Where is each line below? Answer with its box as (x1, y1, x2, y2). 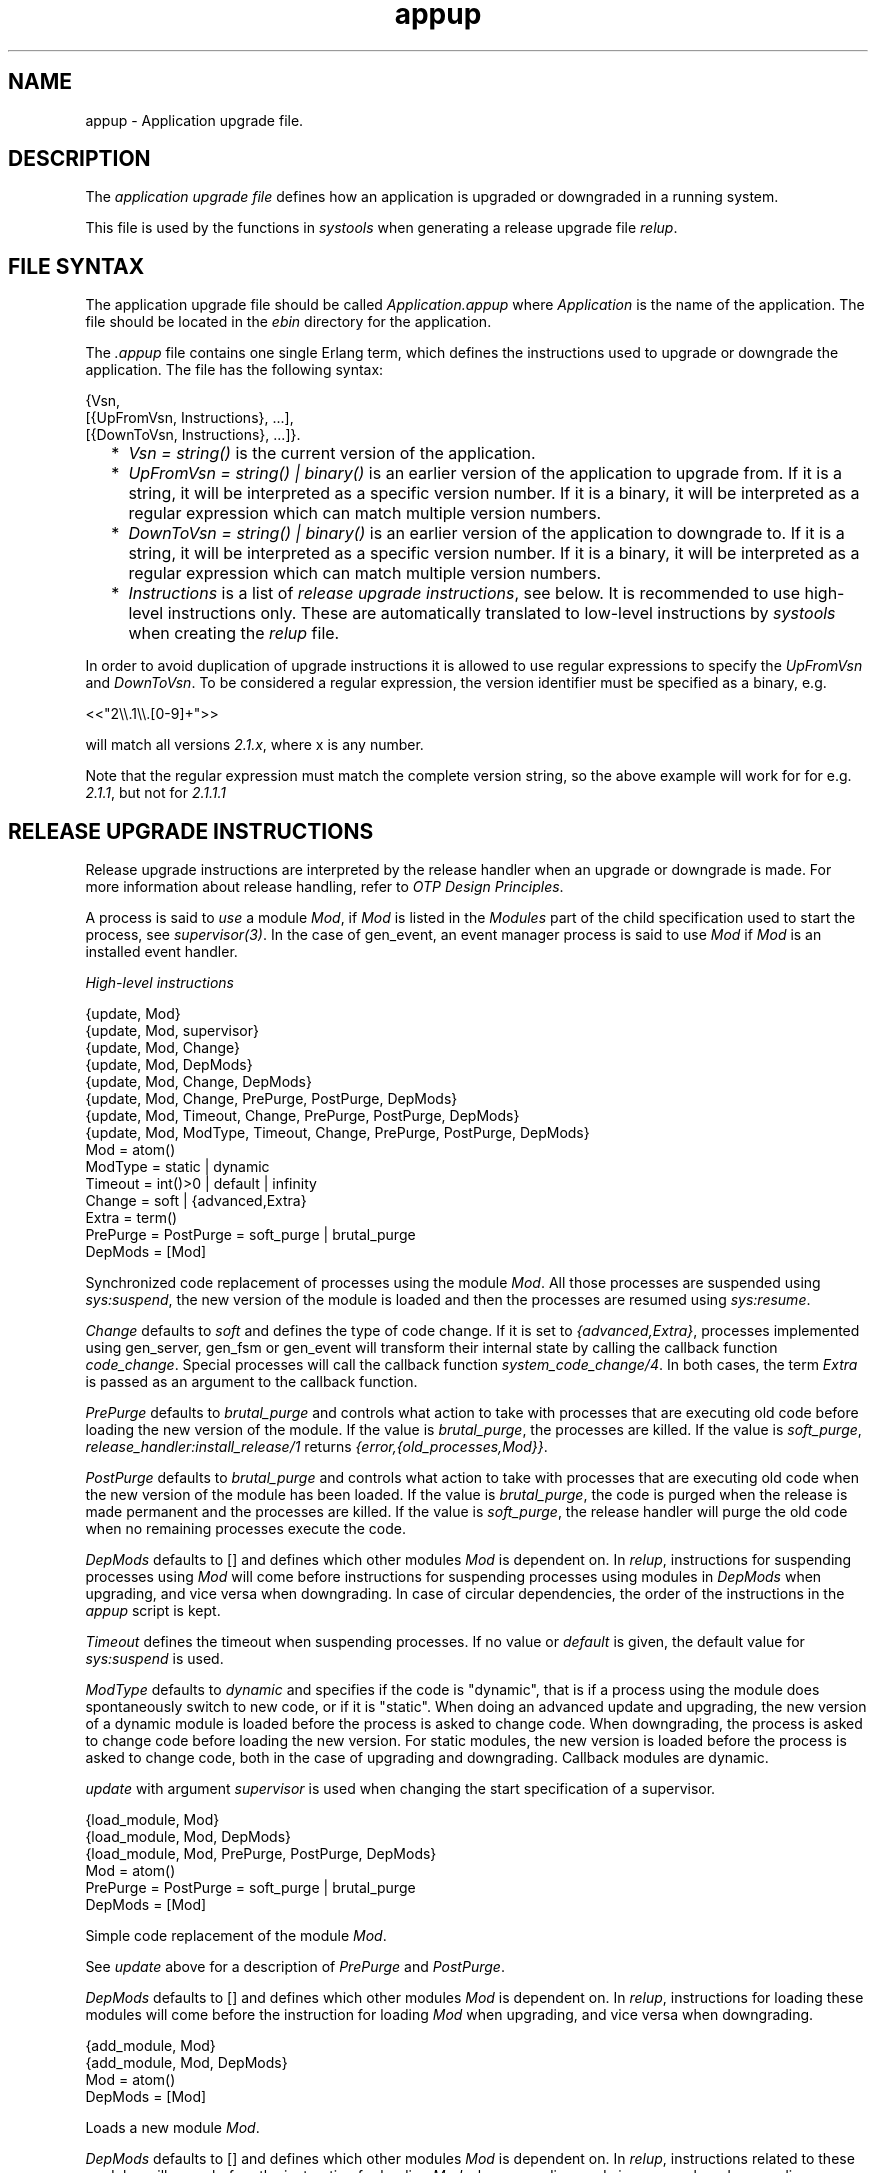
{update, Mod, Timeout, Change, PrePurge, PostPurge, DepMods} (85, 1107, 520, 1125)
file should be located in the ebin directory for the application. (85, 313, 492, 331)
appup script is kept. (85, 1602, 221, 1620)
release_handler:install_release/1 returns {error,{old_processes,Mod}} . (85, 1438, 548, 1456)
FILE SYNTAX (8, 253, 145, 279)
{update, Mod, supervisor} (85, 1022, 259, 1040)
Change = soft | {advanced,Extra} (85, 1192, 307, 1210)
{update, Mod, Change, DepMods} (85, 1073, 312, 1091)
